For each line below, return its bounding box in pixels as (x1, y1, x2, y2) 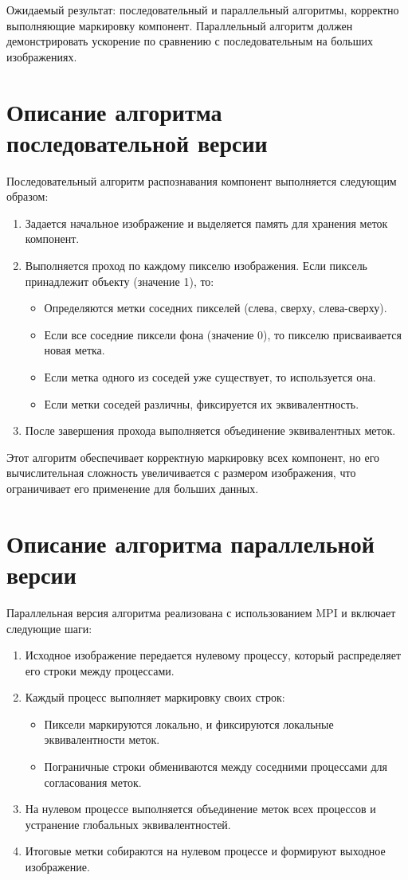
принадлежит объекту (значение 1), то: (25, 272, 214, 289)
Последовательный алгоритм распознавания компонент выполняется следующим (6, 172, 397, 189)
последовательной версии (6, 126, 268, 158)
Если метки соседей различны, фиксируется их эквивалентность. (44, 395, 359, 412)
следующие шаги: (6, 620, 92, 636)
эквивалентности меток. (44, 731, 160, 748)
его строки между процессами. (25, 662, 175, 679)
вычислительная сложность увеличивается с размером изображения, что (6, 464, 356, 481)
